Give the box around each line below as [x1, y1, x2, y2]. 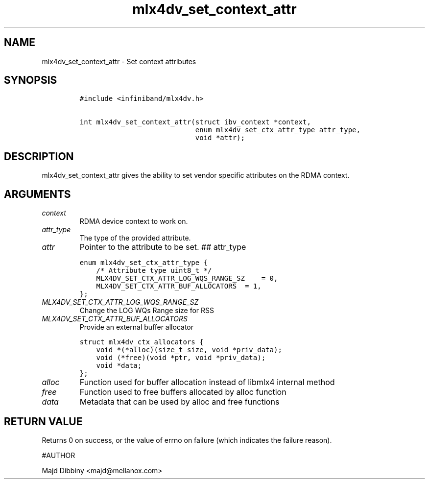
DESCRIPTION [4, 150, 74, 163]
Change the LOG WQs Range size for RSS [79, 306, 214, 315]
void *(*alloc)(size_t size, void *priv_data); [96, 346, 282, 354]
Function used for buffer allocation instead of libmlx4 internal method [79, 377, 335, 387]
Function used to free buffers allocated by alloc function [79, 387, 286, 397]
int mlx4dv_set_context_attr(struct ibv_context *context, [79, 118, 311, 126]
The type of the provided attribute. [79, 234, 191, 242]
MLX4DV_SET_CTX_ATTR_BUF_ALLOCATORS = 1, [96, 282, 262, 290]
